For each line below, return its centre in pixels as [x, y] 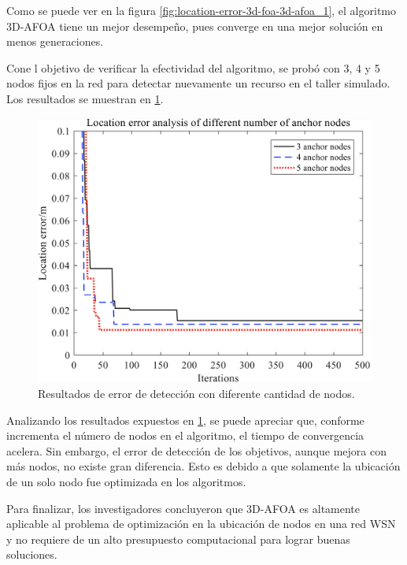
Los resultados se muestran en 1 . [85, 98]
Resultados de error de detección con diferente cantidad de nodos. [196, 393]
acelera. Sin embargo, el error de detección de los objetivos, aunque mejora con [196, 450]
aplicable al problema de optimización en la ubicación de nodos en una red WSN [201, 524]
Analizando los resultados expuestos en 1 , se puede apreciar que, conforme [185, 420]
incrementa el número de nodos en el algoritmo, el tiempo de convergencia [185, 435]
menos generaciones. [55, 41]
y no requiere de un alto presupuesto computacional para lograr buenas [178, 539]
